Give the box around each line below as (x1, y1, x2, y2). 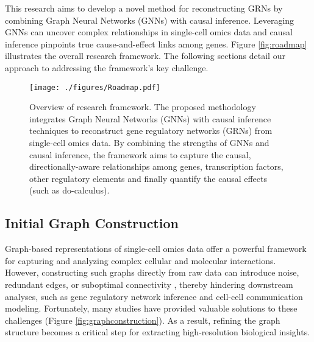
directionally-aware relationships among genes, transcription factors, (29, 160, 284, 173)
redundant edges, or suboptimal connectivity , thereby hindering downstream (5, 277, 293, 290)
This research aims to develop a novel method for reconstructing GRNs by (5, 2, 283, 14)
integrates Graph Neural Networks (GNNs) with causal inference (29, 112, 271, 125)
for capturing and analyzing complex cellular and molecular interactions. (5, 254, 276, 267)
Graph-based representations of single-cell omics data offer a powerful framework (5, 242, 307, 255)
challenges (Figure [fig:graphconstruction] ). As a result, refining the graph (5, 313, 280, 326)
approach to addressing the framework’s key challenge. (5, 61, 209, 74)
